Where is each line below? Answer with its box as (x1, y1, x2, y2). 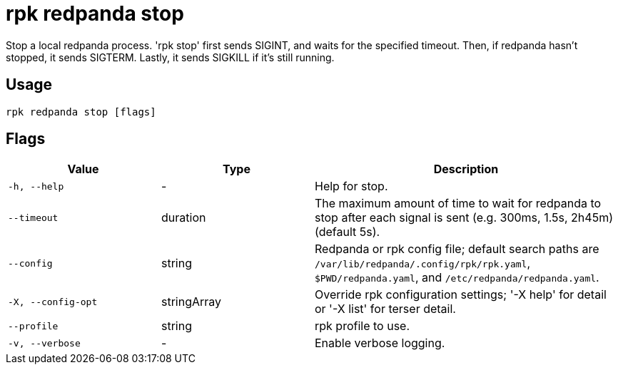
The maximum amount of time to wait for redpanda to (315, 196, 602, 211)
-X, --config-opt (8, 296, 98, 307)
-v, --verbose (8, 337, 81, 349)
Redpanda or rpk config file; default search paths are (315, 242, 599, 257)
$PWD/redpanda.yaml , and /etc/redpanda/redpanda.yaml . (315, 270, 599, 285)
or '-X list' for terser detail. (315, 302, 456, 317)
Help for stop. (315, 179, 388, 194)
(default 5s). (315, 225, 380, 240)
